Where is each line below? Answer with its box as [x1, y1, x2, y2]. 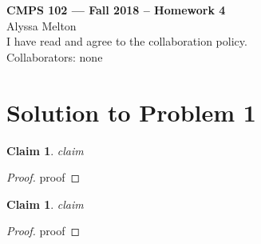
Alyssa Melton [6, 17, 77, 34]
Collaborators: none [6, 48, 103, 65]
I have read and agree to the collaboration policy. [6, 33, 247, 50]
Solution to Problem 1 [6, 95, 256, 128]
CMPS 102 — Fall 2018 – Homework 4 [6, 2, 226, 18]
